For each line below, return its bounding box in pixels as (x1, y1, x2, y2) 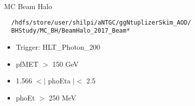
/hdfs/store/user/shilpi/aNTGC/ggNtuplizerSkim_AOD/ (11, 19, 191, 26)
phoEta (48, 75, 71, 86)
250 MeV (49, 92, 76, 102)
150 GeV (52, 58, 79, 69)
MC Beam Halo (4, 1, 52, 11)
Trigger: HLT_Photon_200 (16, 41, 101, 52)
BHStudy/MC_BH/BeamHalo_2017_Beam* (11, 27, 130, 35)
